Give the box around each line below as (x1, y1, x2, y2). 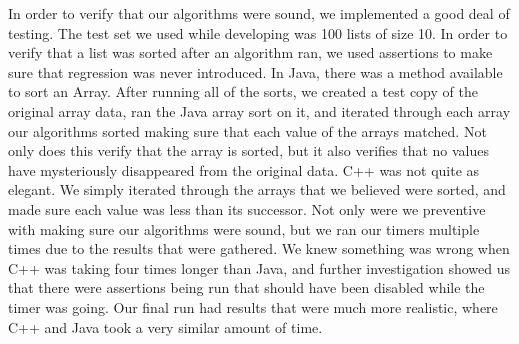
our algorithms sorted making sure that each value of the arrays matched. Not (8, 120, 487, 141)
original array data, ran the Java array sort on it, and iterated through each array (8, 100, 511, 121)
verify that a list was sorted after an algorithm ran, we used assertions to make (8, 42, 493, 63)
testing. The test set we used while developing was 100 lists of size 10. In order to (8, 22, 508, 43)
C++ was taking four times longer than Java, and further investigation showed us (8, 257, 511, 278)
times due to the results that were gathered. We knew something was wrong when (8, 238, 510, 259)
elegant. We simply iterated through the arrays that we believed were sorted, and (8, 179, 506, 200)
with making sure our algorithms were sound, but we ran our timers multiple (8, 218, 480, 239)
